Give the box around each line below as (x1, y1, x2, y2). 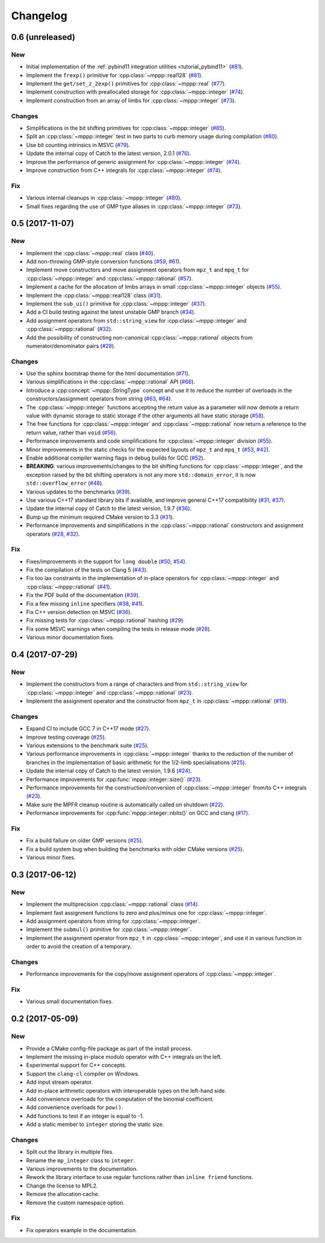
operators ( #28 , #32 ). (26, 530, 80, 537)
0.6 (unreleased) (11, 32, 75, 42)
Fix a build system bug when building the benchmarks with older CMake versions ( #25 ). (26, 845, 244, 853)
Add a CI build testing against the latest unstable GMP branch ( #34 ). (26, 308, 196, 316)
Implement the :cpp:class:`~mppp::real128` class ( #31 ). (26, 291, 162, 299)
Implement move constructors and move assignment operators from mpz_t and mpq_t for (26, 266, 249, 274)
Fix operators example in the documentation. (26, 1226, 138, 1233)
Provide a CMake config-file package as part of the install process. (26, 1045, 193, 1052)
